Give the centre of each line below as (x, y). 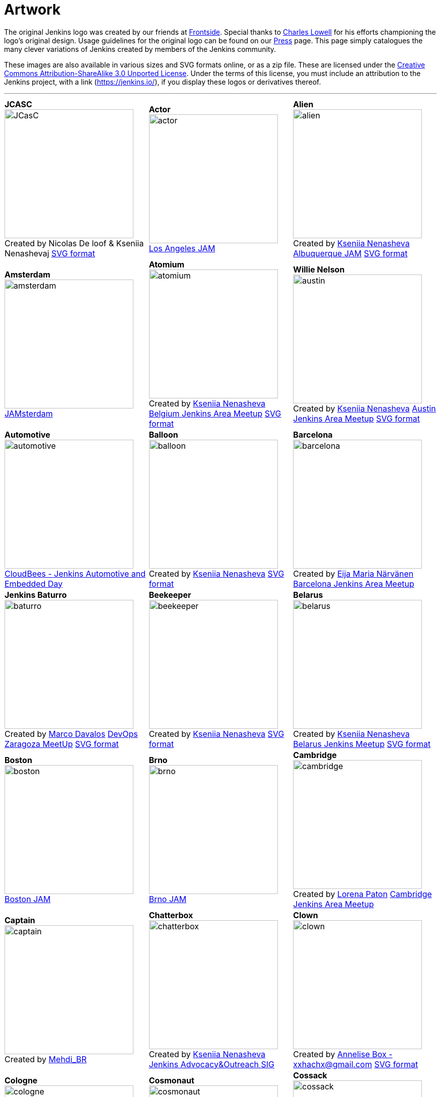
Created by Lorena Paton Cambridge (362, 894)
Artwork (32, 10)
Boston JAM (28, 899)
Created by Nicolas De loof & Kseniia (74, 243)
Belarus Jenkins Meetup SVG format (362, 744)
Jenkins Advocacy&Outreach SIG (211, 1064)
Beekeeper (170, 595)
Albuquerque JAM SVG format (350, 253)
